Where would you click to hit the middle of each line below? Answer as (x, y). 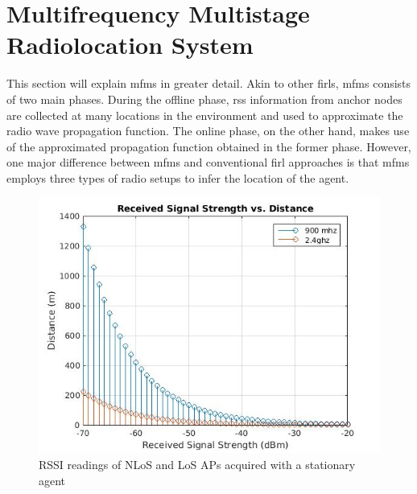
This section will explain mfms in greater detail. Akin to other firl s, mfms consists (209, 83)
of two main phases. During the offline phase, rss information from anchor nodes (204, 99)
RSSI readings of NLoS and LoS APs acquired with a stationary (197, 465)
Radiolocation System (130, 45)
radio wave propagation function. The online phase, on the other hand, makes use (208, 131)
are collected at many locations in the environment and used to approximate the (205, 115)
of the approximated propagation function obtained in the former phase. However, (209, 146)
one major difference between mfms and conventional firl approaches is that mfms (208, 162)
